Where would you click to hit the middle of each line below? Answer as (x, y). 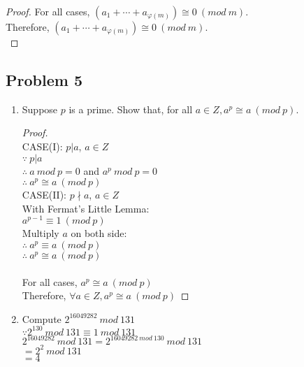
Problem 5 (44, 79)
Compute (42, 318)
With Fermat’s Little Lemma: (86, 208)
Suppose (40, 109)
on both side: (99, 233)
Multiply (41, 233)
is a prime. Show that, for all (131, 109)
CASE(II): (44, 195)
